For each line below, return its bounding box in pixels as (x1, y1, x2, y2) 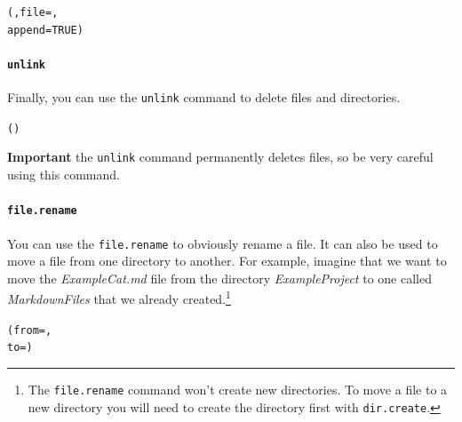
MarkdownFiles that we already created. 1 (7, 287, 231, 308)
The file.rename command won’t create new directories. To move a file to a (28, 380, 448, 398)
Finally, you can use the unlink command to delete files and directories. (7, 88, 401, 107)
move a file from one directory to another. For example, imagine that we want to (7, 251, 447, 270)
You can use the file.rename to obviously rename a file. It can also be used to (7, 234, 438, 252)
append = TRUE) (7, 23, 84, 36)
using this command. (7, 165, 120, 184)
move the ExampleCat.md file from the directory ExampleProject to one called (7, 268, 432, 287)
